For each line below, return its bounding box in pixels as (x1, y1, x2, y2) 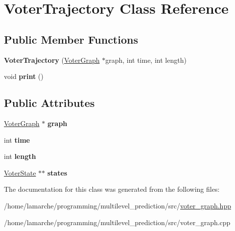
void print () (4, 71, 44, 81)
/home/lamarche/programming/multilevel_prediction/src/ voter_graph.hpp (4, 200, 231, 210)
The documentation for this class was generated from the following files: (4, 184, 220, 194)
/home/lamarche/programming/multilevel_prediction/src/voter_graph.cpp (4, 217, 231, 227)
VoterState (4, 167, 36, 178)
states (47, 167, 68, 178)
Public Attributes (4, 95, 95, 110)
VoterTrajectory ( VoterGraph (4, 54, 100, 65)
